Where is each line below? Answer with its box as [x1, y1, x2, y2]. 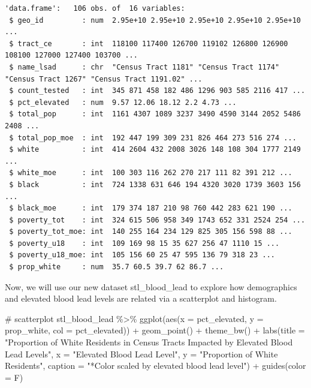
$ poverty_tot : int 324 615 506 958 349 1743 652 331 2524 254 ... [9, 215, 306, 224]
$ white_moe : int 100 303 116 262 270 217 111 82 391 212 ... [9, 169, 292, 178]
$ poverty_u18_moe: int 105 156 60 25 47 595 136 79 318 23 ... [9, 251, 276, 260]
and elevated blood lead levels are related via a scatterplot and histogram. [5, 292, 277, 305]
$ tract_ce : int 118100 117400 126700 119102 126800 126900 [9, 39, 288, 48]
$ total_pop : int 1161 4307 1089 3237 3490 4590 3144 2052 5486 [9, 110, 301, 119]
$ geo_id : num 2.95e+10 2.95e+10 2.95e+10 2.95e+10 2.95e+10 [9, 16, 301, 25]
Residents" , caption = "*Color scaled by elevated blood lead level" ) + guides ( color [5, 359, 306, 372]
